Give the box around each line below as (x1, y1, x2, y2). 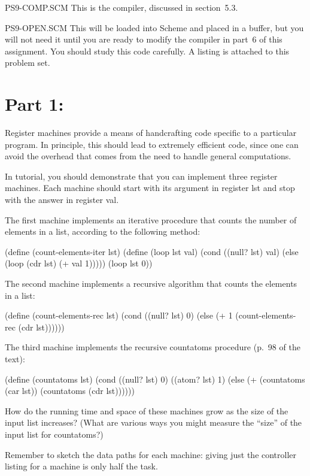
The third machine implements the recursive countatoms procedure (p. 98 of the (5, 341, 300, 353)
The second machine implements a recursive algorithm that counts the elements (5, 277, 297, 290)
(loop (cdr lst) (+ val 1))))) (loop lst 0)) (5, 257, 153, 269)
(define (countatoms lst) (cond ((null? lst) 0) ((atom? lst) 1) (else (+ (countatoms (5, 372, 305, 385)
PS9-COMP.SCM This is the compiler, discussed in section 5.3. (5, 1, 238, 13)
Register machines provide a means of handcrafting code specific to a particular (5, 126, 297, 139)
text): (5, 353, 25, 365)
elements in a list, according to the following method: (5, 225, 200, 238)
